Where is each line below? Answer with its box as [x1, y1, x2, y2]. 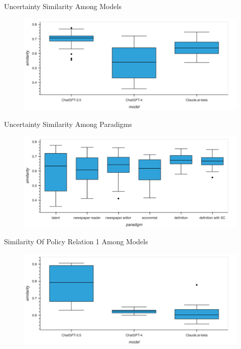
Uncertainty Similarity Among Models [4, 1, 122, 11]
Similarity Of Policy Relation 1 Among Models [4, 236, 148, 247]
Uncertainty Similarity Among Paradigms [4, 118, 132, 129]
